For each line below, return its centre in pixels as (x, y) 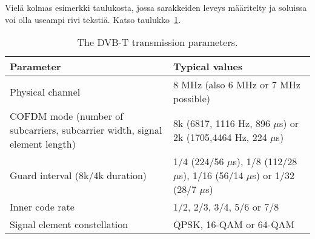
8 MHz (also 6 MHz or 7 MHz (237, 85)
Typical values (208, 67)
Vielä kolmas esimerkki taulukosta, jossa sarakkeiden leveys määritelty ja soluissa (156, 7)
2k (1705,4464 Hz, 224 (220, 137)
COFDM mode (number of (67, 116)
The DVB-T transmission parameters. (157, 42)
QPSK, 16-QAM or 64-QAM (234, 224)
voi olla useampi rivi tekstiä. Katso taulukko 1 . (93, 19)
